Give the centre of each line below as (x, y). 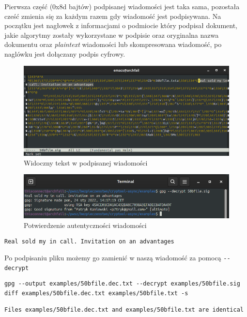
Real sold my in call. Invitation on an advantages (89, 242)
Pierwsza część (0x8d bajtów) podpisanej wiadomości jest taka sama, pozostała (122, 6)
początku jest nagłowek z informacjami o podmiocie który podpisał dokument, (121, 25)
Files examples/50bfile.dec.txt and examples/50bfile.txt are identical (124, 309)
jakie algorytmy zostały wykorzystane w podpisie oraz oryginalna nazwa (112, 35)
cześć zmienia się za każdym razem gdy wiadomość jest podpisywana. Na (113, 16)
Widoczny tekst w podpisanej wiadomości (86, 162)
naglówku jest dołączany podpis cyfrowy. (65, 53)
